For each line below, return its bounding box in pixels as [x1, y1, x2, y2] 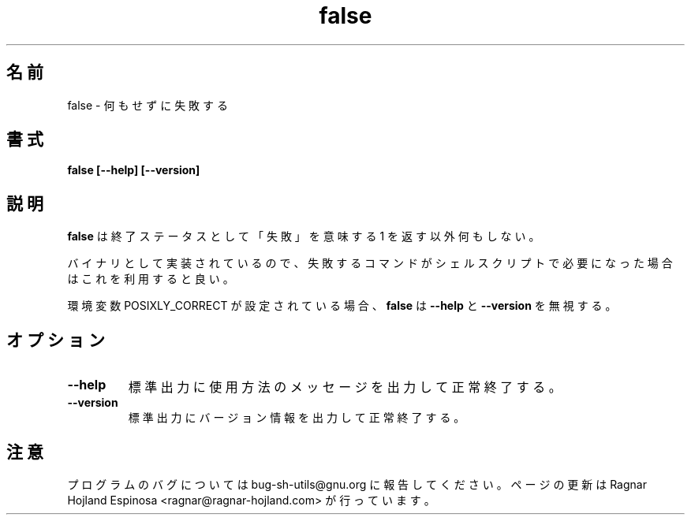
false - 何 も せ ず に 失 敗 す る [67, 98, 228, 112]
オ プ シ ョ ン [6, 329, 105, 350]
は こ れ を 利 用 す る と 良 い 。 [67, 272, 234, 286]
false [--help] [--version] [67, 163, 200, 177]
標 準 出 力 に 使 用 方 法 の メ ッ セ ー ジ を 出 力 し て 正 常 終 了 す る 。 [128, 379, 562, 396]
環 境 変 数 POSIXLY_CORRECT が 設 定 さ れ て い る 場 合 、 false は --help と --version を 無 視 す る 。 [67, 299, 617, 313]
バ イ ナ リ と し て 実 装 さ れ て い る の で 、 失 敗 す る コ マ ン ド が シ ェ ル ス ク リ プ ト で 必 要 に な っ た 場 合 [67, 256, 673, 270]
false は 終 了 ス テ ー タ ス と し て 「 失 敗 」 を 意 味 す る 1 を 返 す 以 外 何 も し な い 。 [67, 229, 540, 244]
